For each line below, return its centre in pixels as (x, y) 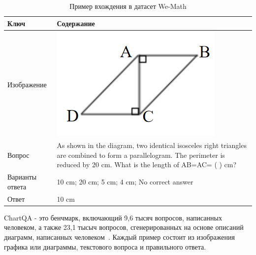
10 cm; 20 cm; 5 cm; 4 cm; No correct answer (125, 182)
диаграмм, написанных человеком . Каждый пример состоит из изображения (119, 237)
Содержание (76, 23)
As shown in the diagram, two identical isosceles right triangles (152, 145)
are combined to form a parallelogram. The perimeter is (141, 155)
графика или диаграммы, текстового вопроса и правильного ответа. (105, 246)
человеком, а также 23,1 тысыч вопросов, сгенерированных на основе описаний (124, 227)
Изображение (27, 84)
